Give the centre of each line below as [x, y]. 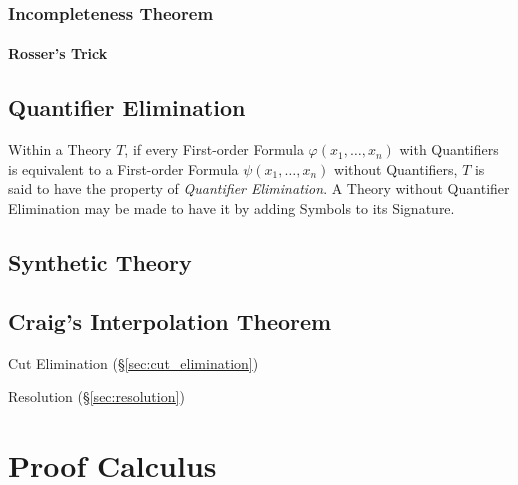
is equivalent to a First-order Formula [123, 168]
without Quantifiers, [396, 168]
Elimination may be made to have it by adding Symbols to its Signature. [231, 208]
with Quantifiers [449, 149]
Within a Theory [60, 149]
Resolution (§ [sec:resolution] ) [96, 396]
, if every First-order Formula [214, 149]
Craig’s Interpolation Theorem [170, 320]
